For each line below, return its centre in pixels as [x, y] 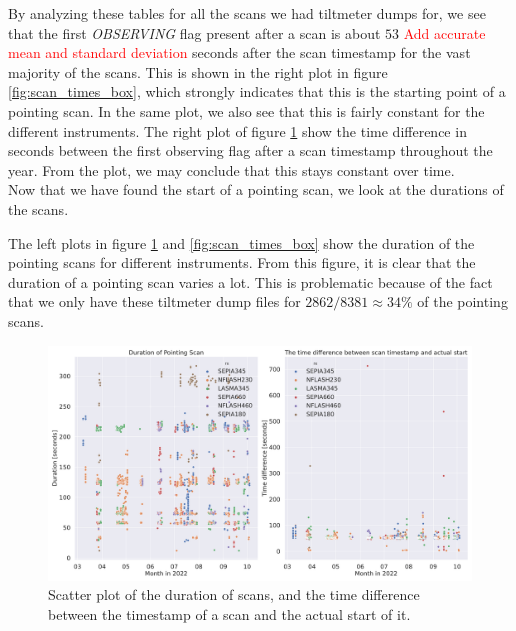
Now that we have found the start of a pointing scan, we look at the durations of [256, 189]
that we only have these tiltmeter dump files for [154, 301]
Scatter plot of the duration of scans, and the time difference [234, 594]
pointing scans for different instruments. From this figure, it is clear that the [242, 262]
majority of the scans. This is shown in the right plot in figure [198, 71]
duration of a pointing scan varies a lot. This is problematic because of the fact [250, 281]
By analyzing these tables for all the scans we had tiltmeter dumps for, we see [247, 13]
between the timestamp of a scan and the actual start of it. [229, 613]
